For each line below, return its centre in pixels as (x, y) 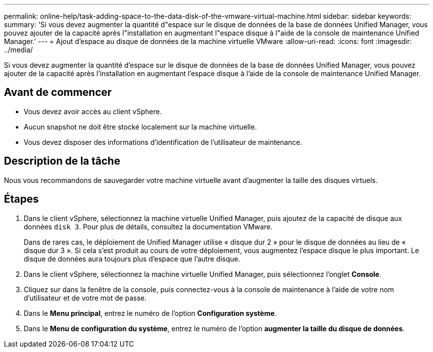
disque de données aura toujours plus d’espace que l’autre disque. (132, 259)
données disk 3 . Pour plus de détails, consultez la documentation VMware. (148, 226)
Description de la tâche (62, 161)
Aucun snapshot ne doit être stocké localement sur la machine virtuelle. (140, 127)
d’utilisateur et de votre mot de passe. (85, 298)
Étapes (22, 199)
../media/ (19, 50)
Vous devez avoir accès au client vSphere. (93, 111)
